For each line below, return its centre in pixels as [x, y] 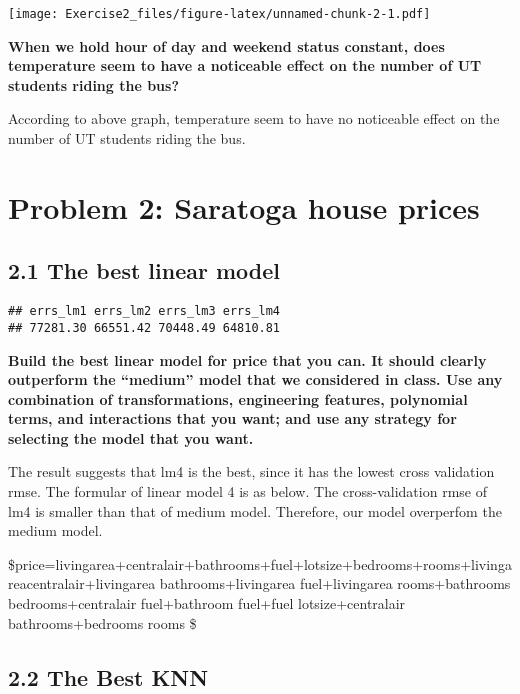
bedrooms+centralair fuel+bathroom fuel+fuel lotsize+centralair [207, 603]
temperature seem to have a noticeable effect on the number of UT [245, 65]
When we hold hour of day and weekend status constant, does [226, 45]
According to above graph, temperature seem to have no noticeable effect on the [254, 118]
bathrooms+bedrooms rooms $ [102, 622]
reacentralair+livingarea [82, 583]
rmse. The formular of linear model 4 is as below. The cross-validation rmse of [247, 491]
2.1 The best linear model [144, 270]
